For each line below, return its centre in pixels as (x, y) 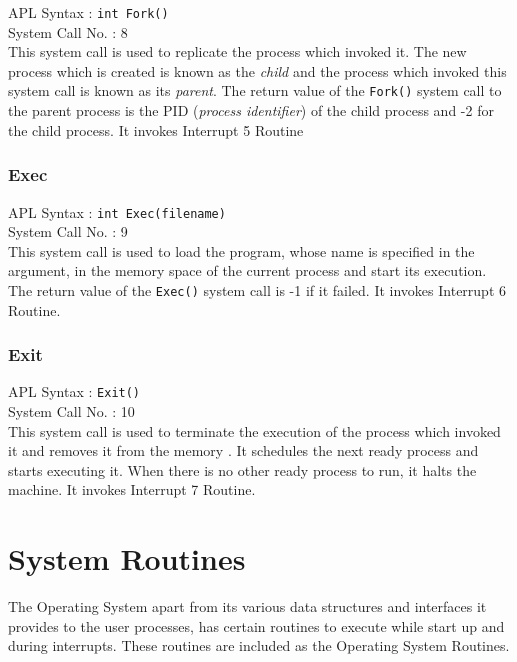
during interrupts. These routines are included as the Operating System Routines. (259, 645)
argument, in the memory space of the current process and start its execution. (247, 270)
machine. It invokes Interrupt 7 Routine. (132, 489)
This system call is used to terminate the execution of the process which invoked (254, 430)
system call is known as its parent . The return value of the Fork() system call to (255, 90)
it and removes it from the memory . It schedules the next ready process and (243, 450)
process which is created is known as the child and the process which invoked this (257, 70)
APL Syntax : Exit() (74, 391)
